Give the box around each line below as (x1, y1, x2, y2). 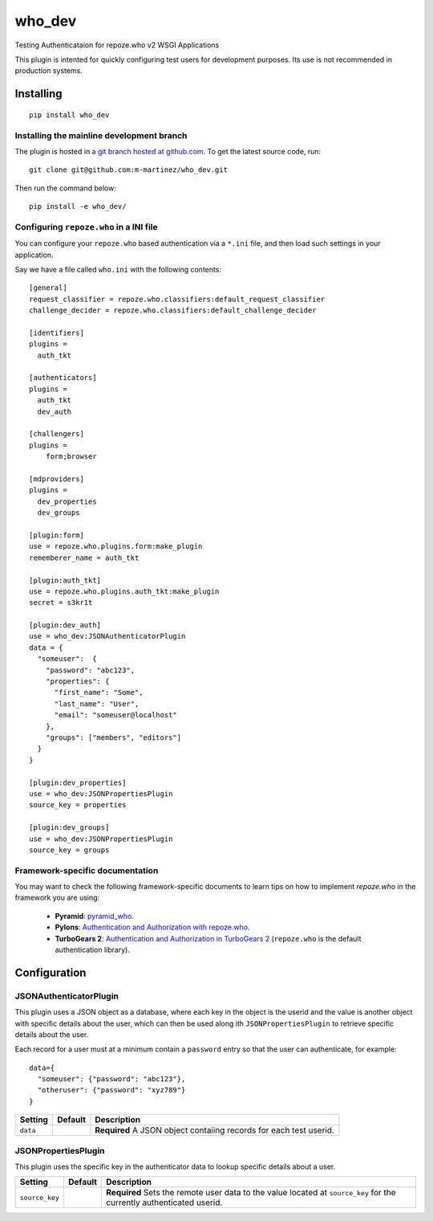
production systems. (14, 66, 83, 76)
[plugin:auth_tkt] (29, 575, 102, 585)
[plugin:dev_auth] (29, 621, 102, 630)
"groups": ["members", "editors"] (45, 733, 182, 742)
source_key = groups (29, 845, 110, 855)
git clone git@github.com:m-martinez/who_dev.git (29, 165, 229, 174)
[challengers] (29, 430, 84, 439)
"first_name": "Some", (54, 688, 144, 697)
